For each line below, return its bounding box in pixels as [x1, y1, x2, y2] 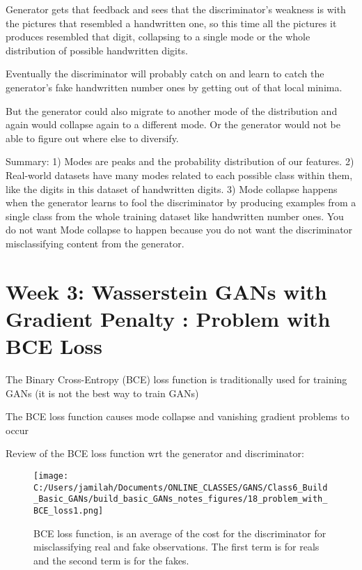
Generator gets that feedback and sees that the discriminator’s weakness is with [6, 2, 346, 16]
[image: [33, 470, 69, 481]
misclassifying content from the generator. [6, 236, 184, 250]
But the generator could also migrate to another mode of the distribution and [6, 103, 338, 118]
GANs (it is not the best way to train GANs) [6, 385, 199, 400]
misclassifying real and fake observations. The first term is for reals [33, 539, 320, 554]
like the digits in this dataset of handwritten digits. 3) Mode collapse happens [6, 181, 338, 196]
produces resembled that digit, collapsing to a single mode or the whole [6, 29, 310, 44]
